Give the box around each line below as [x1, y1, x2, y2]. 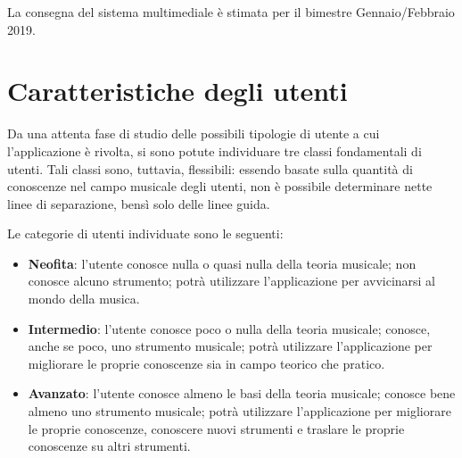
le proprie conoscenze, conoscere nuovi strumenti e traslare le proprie [28, 419, 405, 437]
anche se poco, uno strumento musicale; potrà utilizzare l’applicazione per [28, 337, 433, 355]
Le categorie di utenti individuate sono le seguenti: [7, 224, 284, 243]
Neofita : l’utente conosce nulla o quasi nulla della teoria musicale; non [28, 254, 417, 272]
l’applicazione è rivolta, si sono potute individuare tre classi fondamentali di [7, 141, 422, 160]
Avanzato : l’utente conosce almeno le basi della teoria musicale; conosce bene [28, 384, 456, 403]
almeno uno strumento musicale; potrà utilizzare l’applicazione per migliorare [28, 402, 451, 421]
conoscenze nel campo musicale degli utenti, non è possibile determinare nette [7, 177, 433, 196]
